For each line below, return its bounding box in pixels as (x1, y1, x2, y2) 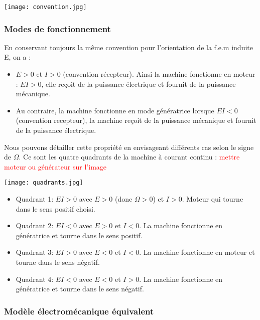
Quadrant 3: (16, 247, 54, 257)
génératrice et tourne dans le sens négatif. (16, 283, 144, 294)
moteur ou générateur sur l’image (4, 161, 107, 172)
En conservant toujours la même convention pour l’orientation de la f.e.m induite (4, 42, 253, 52)
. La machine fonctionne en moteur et (139, 247, 255, 257)
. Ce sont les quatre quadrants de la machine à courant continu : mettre (19, 151, 240, 162)
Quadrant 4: (16, 273, 54, 284)
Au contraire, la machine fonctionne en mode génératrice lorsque (16, 105, 214, 115)
